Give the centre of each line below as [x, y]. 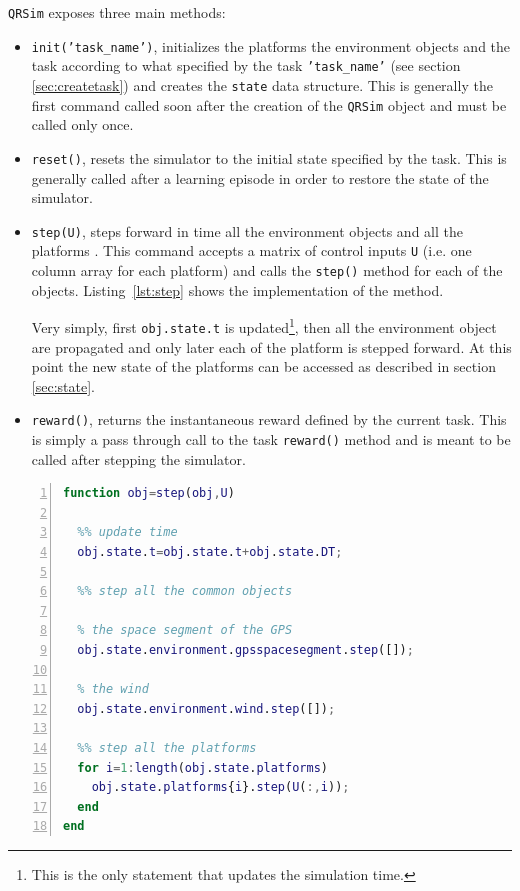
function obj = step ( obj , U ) [149, 493]
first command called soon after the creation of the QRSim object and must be [269, 104]
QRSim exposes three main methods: [117, 12]
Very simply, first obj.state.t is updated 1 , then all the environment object [264, 325]
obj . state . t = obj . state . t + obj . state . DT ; [210, 552]
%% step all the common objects [185, 591]
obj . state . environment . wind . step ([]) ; [206, 708]
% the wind [113, 689]
